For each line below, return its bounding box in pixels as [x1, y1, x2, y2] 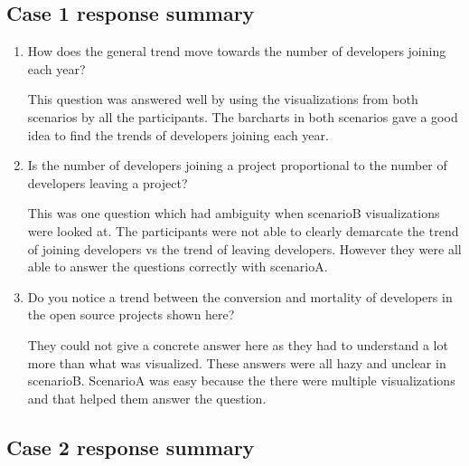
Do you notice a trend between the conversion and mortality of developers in [27, 287, 453, 306]
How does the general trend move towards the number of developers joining [27, 42, 446, 61]
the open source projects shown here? [27, 305, 235, 324]
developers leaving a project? [27, 173, 188, 192]
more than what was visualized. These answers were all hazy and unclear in [27, 353, 446, 372]
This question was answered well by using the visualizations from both [27, 90, 418, 109]
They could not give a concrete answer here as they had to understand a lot [27, 335, 448, 354]
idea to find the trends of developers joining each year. [27, 125, 329, 144]
